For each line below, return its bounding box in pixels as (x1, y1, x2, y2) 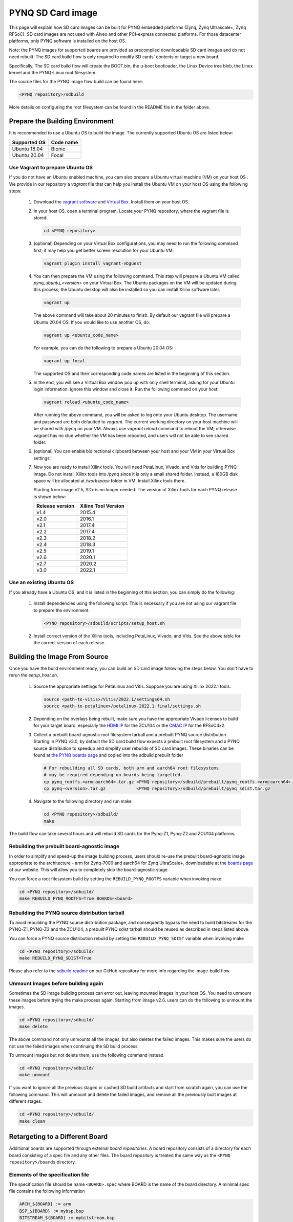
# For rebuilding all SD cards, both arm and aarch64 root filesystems (43, 765, 219, 771)
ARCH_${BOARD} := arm (19, 1201, 71, 1207)
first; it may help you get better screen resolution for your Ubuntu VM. (33, 247, 174, 253)
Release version (36, 502, 75, 509)
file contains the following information (9, 1188, 85, 1194)
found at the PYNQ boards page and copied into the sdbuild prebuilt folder (33, 752, 184, 758)
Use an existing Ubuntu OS (9, 579, 74, 586)
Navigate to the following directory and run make (33, 798, 132, 804)
